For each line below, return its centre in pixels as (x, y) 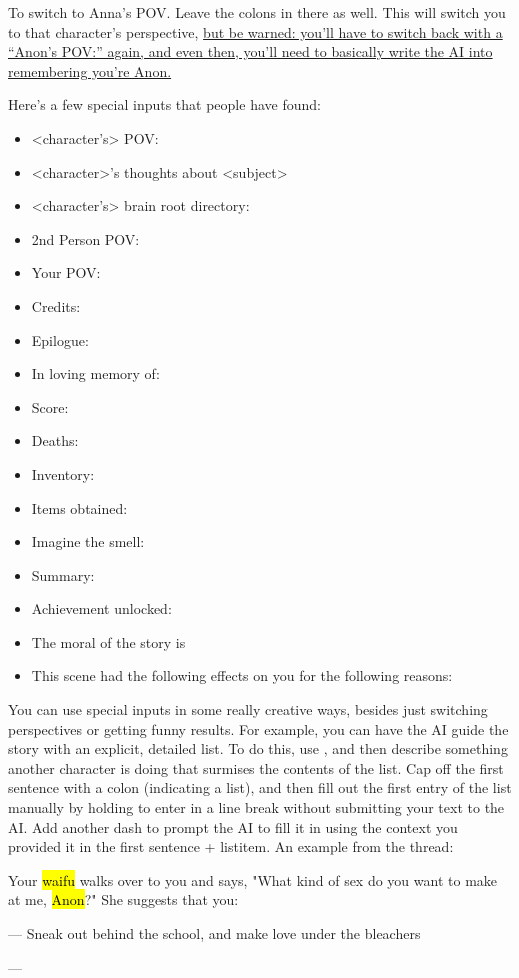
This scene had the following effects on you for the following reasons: (242, 675)
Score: (50, 406)
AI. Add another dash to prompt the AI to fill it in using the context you (233, 826)
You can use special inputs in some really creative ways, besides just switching (248, 709)
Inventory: (63, 473)
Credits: (56, 305)
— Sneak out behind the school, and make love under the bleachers (214, 933)
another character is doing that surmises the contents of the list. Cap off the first (256, 767)
